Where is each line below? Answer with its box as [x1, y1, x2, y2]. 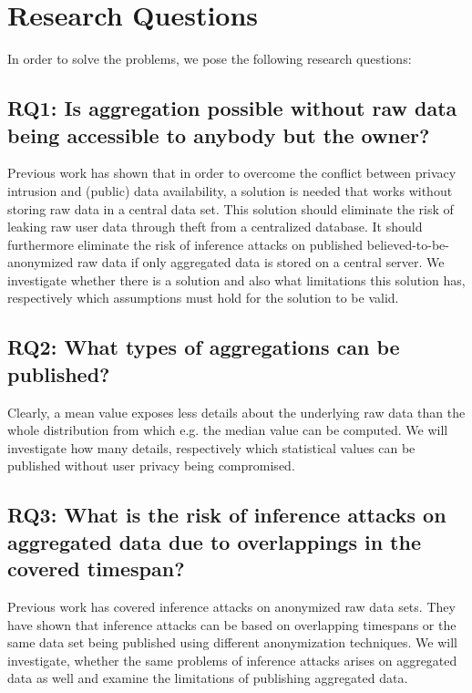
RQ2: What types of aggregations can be [7, 333, 400, 361]
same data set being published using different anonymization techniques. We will [7, 633, 457, 652]
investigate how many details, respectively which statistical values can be [7, 438, 416, 457]
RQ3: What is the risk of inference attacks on [7, 501, 446, 529]
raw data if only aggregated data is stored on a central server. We [77, 253, 445, 272]
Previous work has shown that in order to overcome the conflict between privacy [7, 163, 457, 182]
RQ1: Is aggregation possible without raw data [7, 94, 457, 122]
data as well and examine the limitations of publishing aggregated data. [7, 668, 408, 688]
